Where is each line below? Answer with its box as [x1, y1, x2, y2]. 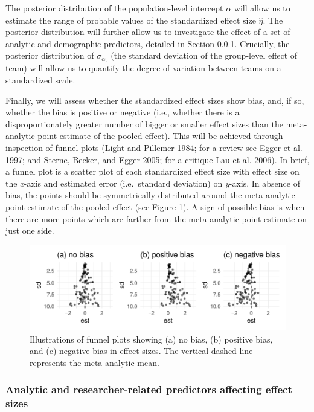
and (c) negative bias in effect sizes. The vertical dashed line [30, 344, 253, 357]
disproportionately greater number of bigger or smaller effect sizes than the [5, 117, 283, 130]
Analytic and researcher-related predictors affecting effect [5, 382, 292, 397]
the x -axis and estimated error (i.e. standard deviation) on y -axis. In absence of [5, 176, 300, 189]
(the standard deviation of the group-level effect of [111, 49, 298, 62]
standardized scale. [5, 74, 75, 86]
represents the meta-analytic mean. [30, 356, 159, 369]
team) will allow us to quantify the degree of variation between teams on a [5, 62, 281, 74]
